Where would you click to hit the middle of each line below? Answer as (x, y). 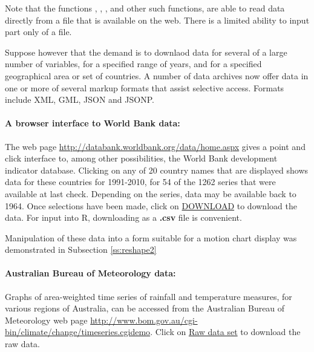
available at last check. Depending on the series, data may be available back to (151, 193)
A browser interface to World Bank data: (93, 123)
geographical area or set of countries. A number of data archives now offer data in (157, 75)
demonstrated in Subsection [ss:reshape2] (81, 249)
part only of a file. (38, 32)
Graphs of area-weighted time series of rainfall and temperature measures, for (149, 296)
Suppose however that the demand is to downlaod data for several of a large (146, 52)
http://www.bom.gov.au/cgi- (144, 320)
